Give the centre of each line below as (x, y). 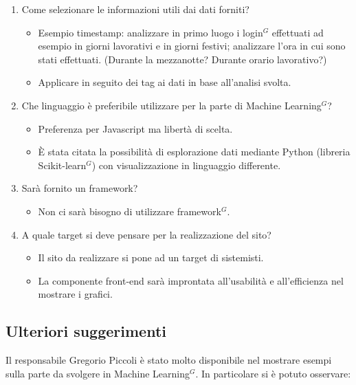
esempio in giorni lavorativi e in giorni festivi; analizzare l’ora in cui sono (192, 46)
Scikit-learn (62, 165)
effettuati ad (298, 32)
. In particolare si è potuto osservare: (273, 373)
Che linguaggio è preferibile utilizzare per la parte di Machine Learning (171, 105)
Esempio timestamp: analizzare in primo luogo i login (151, 32)
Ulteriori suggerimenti (86, 331)
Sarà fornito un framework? (80, 188)
